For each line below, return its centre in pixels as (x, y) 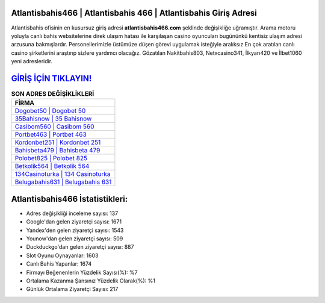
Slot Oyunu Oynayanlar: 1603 (62, 255)
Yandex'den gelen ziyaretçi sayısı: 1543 (75, 230)
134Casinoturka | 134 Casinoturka (63, 174)
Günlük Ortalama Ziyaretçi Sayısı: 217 (72, 289)
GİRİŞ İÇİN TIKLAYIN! (51, 78)
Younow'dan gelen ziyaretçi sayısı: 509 (75, 239)
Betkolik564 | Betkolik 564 (52, 166)
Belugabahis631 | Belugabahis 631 (63, 182)
